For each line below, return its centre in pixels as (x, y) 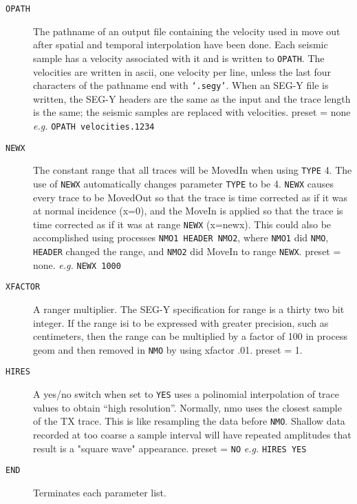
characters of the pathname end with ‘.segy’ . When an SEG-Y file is (181, 85)
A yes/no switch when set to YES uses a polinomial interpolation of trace (186, 394)
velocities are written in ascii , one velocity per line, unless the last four (182, 71)
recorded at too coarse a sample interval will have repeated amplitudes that (192, 435)
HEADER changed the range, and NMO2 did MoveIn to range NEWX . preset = (187, 251)
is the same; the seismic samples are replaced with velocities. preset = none (192, 112)
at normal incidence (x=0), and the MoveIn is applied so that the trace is (188, 211)
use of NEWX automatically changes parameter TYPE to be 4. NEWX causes (184, 183)
